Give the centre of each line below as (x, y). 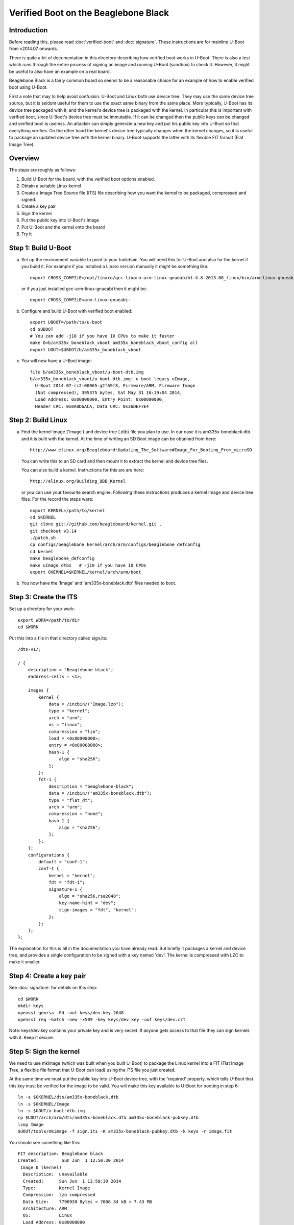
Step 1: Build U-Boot (40, 248)
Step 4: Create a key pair (48, 976)
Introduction (28, 30)
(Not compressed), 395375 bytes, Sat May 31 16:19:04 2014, (109, 392)
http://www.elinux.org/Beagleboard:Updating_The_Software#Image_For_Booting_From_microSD (141, 450)
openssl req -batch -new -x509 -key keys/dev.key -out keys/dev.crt (102, 1019)
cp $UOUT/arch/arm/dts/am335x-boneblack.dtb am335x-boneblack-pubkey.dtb (108, 1118)
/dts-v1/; (29, 649)
